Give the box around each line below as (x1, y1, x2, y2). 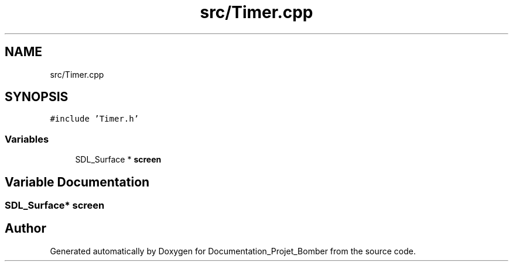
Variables (5, 133, 49, 145)
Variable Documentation (5, 174, 150, 189)
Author (5, 221, 46, 236)
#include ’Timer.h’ (50, 114, 139, 124)
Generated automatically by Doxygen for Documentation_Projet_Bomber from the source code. (50, 246, 416, 256)
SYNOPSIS (5, 89, 69, 105)
